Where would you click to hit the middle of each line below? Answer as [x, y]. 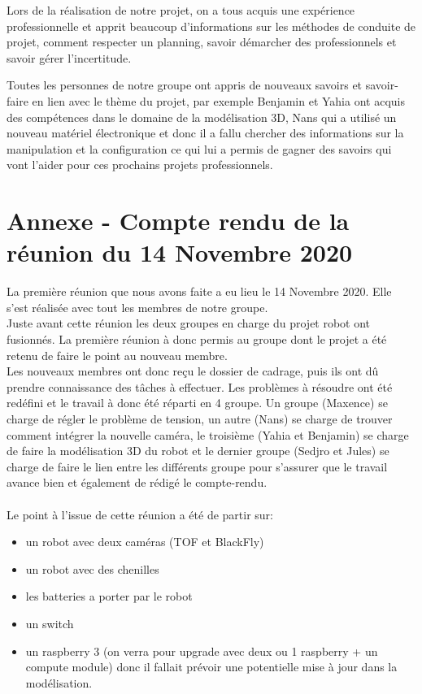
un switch [50, 623]
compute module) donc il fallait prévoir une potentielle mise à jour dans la [211, 667]
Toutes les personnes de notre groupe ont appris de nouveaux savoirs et [185, 85]
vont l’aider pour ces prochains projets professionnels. [140, 165]
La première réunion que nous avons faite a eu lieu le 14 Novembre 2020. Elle [199, 291]
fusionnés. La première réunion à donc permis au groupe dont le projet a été [197, 339]
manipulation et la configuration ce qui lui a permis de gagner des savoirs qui [199, 148]
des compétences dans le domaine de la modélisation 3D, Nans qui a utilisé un [202, 117]
